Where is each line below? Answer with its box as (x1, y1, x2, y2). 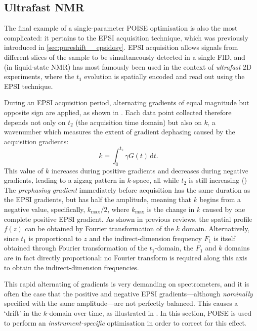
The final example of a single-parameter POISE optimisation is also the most (4, 23, 238, 33)
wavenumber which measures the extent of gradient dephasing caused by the (4, 126, 235, 137)
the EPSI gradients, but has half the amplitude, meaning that (4, 194, 192, 205)
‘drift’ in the (4, 307, 42, 318)
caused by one (202, 204, 245, 214)
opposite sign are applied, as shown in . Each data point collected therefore (4, 107, 232, 117)
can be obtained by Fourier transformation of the (25, 223, 174, 234)
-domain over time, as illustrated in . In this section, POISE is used (47, 307, 252, 318)
